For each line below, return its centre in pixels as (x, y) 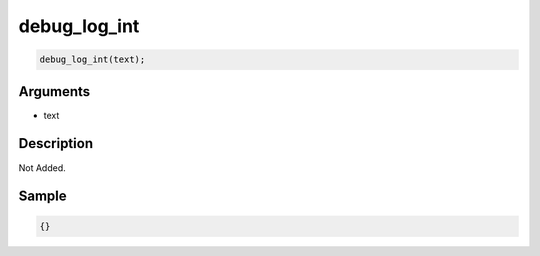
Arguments (54, 91)
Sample (42, 196)
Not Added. (42, 167)
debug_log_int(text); (92, 59)
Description (56, 143)
